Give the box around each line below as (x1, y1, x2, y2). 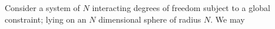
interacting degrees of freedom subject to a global (92, 2, 270, 13)
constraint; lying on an (5, 13, 87, 25)
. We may (210, 13, 245, 25)
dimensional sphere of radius (98, 13, 201, 25)
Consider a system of (5, 2, 80, 13)
